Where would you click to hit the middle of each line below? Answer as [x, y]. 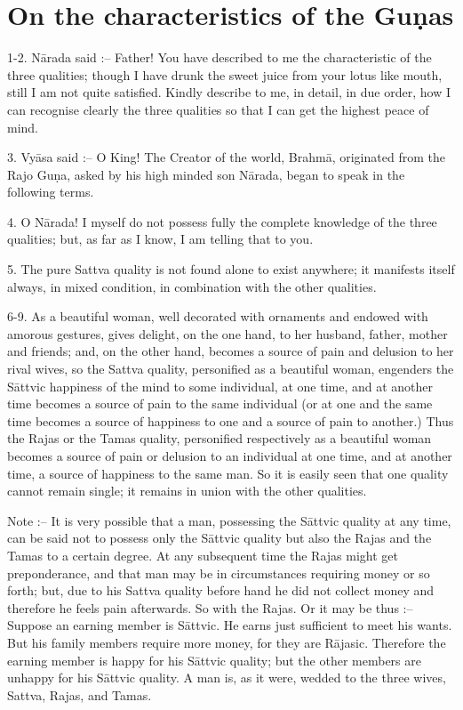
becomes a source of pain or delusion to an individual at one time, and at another [230, 456]
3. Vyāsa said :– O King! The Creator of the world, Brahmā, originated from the [226, 157]
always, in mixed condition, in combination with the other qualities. [192, 286]
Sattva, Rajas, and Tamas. [80, 694]
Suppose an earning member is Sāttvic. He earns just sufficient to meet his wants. [230, 625]
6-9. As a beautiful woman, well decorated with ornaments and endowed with [218, 316]
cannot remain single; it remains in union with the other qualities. [187, 491]
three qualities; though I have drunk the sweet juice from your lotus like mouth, [225, 74]
